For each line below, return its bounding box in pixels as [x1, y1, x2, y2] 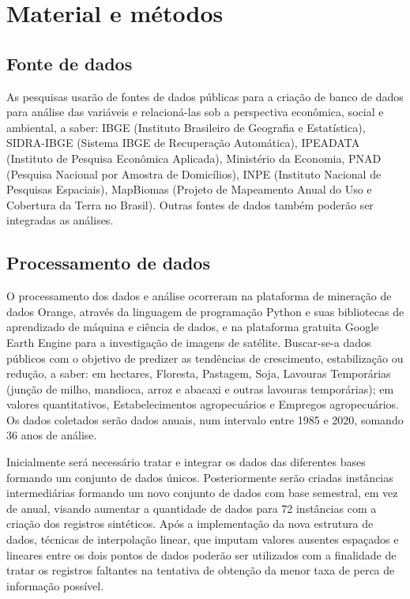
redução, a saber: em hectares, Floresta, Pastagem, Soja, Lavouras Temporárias [6, 365, 391, 382]
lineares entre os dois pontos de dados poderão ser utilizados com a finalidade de [6, 546, 397, 563]
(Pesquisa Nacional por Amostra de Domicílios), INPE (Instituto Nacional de [6, 165, 382, 182]
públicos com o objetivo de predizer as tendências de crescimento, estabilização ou [6, 349, 404, 366]
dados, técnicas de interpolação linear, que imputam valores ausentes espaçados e [6, 531, 399, 548]
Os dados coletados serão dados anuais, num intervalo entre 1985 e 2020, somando [6, 411, 404, 428]
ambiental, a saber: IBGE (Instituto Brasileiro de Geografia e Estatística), [6, 119, 366, 135]
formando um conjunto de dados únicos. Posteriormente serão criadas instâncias [6, 469, 393, 485]
